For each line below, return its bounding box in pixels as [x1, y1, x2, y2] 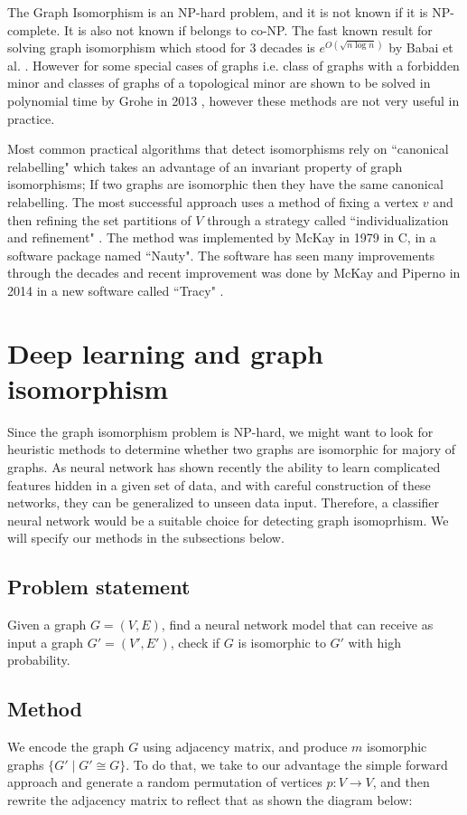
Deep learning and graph [7, 334, 323, 371]
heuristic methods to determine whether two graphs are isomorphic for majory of [7, 440, 456, 459]
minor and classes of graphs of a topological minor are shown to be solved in [7, 73, 431, 92]
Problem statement [7, 573, 191, 601]
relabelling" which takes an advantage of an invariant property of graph [7, 156, 403, 175]
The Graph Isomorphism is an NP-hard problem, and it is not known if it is [7, 3, 428, 21]
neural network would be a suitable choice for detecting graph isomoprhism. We [7, 510, 449, 529]
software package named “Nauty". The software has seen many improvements [7, 245, 435, 264]
